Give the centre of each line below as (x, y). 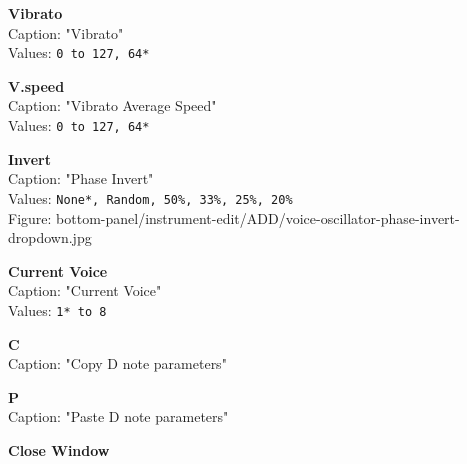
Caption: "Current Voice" (85, 290)
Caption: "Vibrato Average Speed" (112, 105)
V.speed (36, 85)
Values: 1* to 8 (57, 309)
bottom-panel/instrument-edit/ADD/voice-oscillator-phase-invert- (258, 217)
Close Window (59, 449)
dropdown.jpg (50, 237)
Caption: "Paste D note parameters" (118, 416)
